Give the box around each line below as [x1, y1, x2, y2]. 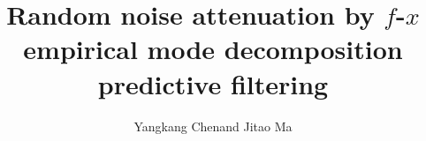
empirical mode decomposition [23, 31, 403, 67]
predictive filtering [97, 65, 329, 101]
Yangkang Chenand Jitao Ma [133, 116, 293, 135]
